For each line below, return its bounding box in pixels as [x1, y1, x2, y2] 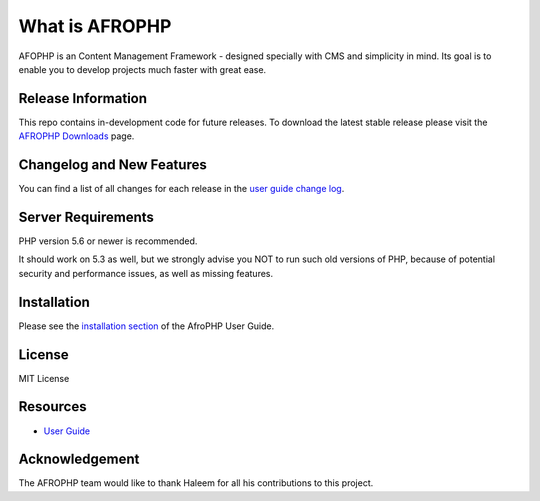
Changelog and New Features [18, 156, 207, 174]
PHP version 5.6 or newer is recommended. [18, 235, 198, 247]
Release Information [18, 90, 148, 107]
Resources [18, 398, 87, 415]
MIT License [18, 372, 70, 384]
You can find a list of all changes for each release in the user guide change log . [18, 183, 345, 195]
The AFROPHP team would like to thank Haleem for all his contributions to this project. [18, 477, 374, 489]
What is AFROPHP [18, 15, 172, 37]
